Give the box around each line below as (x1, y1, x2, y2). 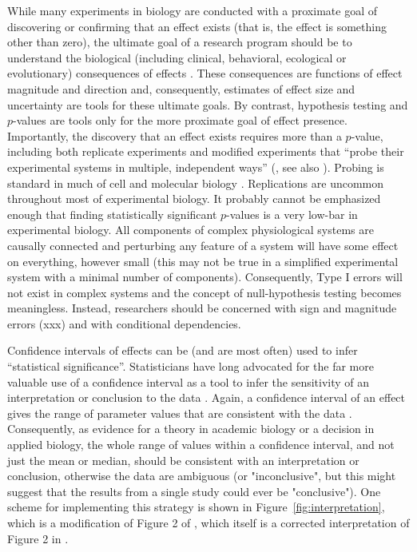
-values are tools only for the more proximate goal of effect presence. (13, 112, 347, 129)
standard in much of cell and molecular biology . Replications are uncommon (7, 174, 384, 191)
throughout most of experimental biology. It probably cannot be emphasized (7, 190, 381, 207)
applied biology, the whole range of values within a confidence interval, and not (7, 436, 395, 453)
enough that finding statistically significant (7, 205, 217, 222)
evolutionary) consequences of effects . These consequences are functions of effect (7, 65, 403, 81)
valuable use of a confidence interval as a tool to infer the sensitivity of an (7, 373, 370, 390)
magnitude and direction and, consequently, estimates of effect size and (7, 80, 355, 97)
